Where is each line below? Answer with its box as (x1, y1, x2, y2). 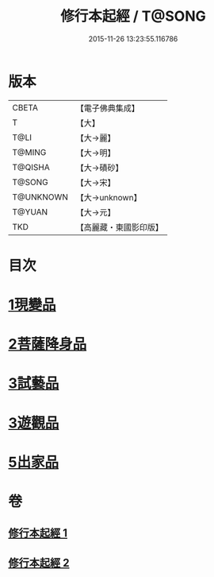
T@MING (12, 146, 47, 157)
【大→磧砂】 (75, 162, 124, 173)
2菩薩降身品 (8, 335, 87, 354)
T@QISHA (12, 161, 50, 172)
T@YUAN (12, 206, 48, 217)
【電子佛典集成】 (75, 103, 140, 114)
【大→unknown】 (75, 192, 142, 203)
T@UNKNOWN (12, 192, 69, 203)
